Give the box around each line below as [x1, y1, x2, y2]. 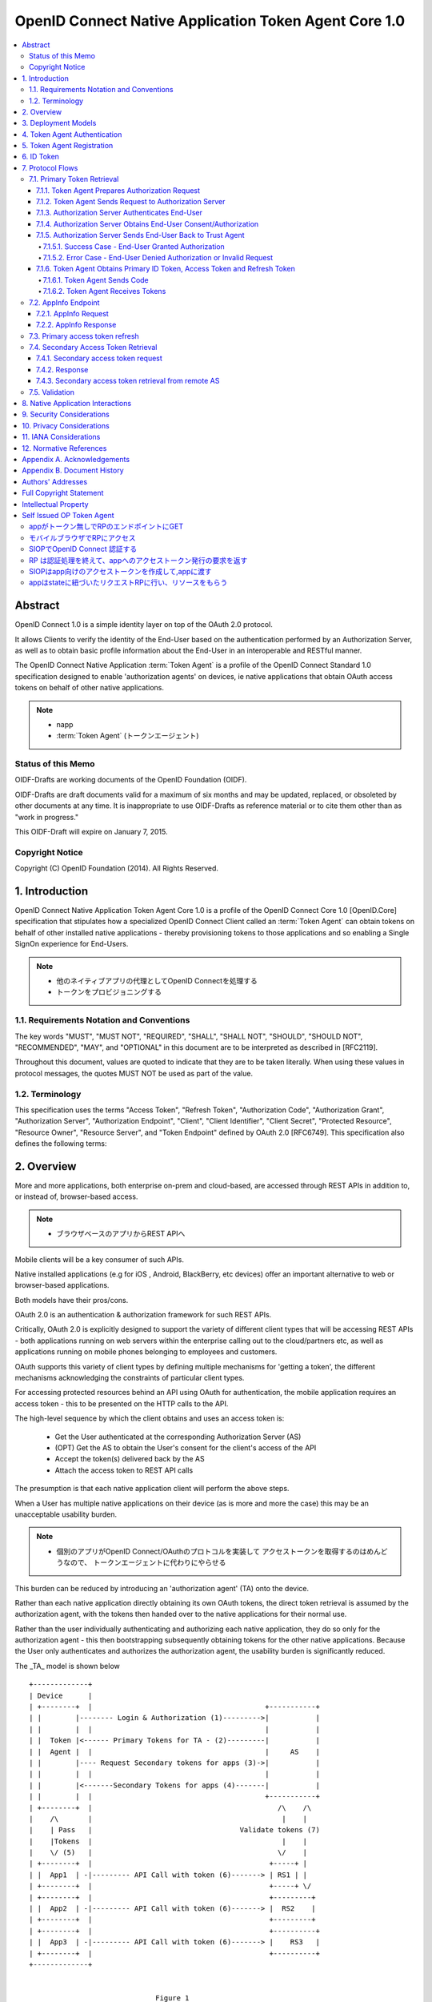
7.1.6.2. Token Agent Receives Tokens [42, 287, 166, 296]
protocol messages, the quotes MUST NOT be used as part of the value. [14, 1068, 254, 1078]
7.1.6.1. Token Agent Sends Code [42, 275, 150, 284]
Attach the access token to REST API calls [54, 1465, 194, 1475]
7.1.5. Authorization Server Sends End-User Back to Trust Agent [36, 231, 245, 240]
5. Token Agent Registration [22, 141, 114, 151]
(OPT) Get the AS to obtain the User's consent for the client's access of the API [54, 1442, 317, 1453]
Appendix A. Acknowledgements [22, 455, 130, 464]
